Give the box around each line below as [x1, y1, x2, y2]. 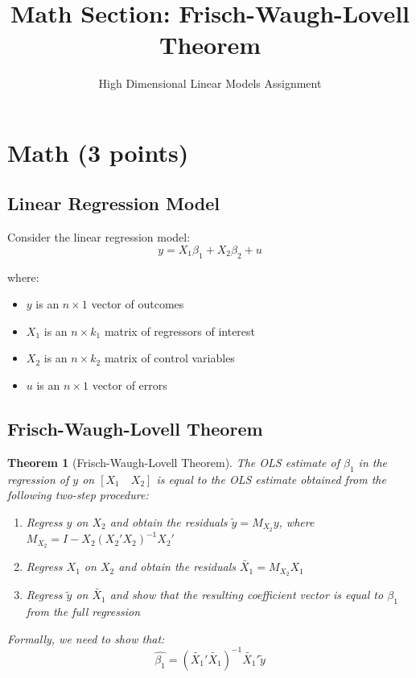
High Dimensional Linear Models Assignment [98, 75, 322, 92]
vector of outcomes [91, 296, 184, 312]
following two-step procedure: [7, 486, 149, 503]
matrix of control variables [104, 349, 235, 366]
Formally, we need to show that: [7, 630, 165, 647]
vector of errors [92, 377, 167, 394]
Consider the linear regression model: [7, 229, 191, 246]
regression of [7, 470, 69, 487]
